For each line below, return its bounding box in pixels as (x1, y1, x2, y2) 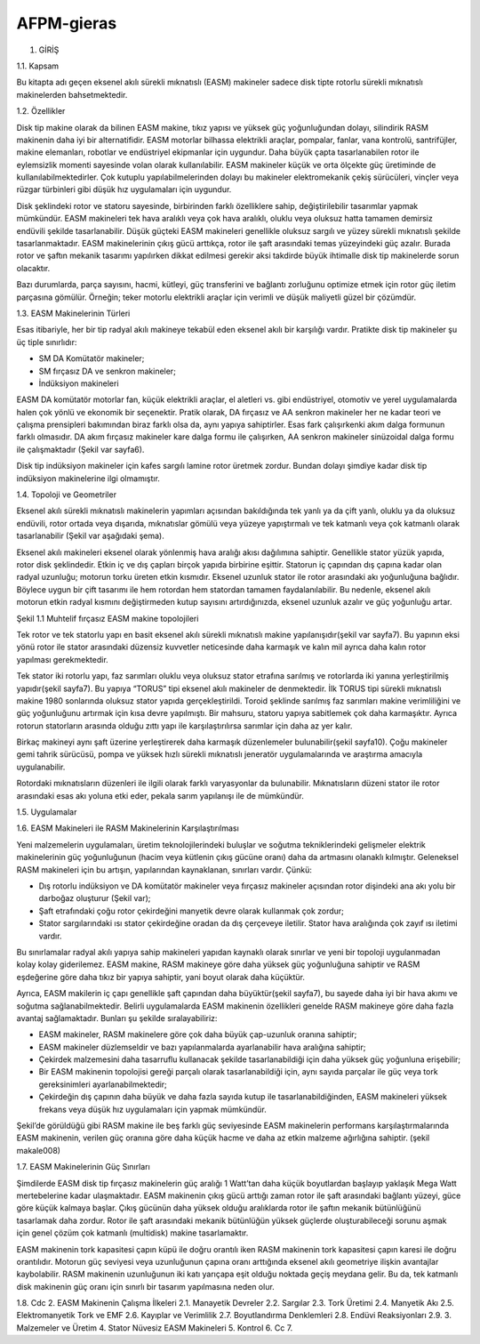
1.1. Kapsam (16, 60, 60, 71)
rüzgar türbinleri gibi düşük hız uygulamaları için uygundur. (16, 184, 232, 195)
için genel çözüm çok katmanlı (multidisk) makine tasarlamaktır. (16, 1227, 249, 1238)
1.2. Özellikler (16, 106, 66, 117)
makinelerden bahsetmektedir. (16, 89, 128, 100)
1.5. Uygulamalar (16, 807, 77, 817)
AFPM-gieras (16, 13, 117, 33)
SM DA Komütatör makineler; (38, 353, 145, 364)
